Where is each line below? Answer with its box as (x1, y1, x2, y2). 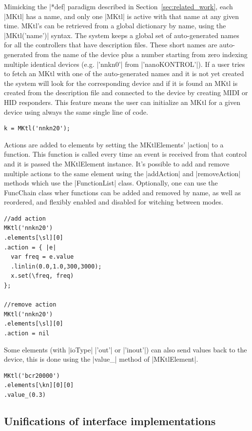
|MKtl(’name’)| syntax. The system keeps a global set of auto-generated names (4, 30, 239, 40)
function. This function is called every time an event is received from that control (4, 149, 247, 159)
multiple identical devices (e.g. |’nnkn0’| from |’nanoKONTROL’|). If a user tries (4, 59, 245, 69)
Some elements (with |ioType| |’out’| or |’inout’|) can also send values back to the (4, 344, 247, 354)
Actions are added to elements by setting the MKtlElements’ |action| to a (4, 139, 224, 149)
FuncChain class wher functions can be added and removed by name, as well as (4, 187, 241, 197)
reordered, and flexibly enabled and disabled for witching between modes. (4, 197, 223, 207)
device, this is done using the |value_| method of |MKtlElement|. (4, 354, 198, 364)
